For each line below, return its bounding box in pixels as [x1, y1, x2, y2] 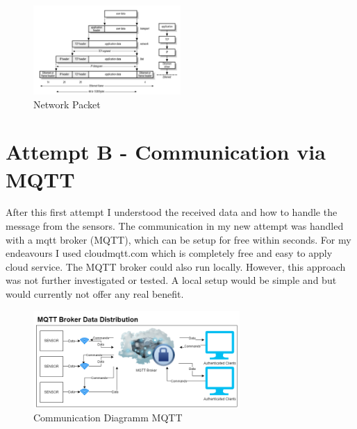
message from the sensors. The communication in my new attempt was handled [6, 219, 344, 233]
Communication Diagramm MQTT [33, 410, 183, 425]
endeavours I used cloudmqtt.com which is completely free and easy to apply [6, 246, 333, 260]
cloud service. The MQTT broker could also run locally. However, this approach [6, 259, 346, 274]
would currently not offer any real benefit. [6, 287, 184, 301]
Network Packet [33, 96, 101, 111]
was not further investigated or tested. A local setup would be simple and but [6, 273, 337, 287]
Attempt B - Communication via [6, 137, 326, 166]
